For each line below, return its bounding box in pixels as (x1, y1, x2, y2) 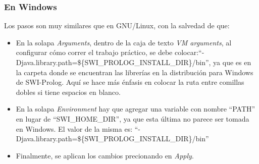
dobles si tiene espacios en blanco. (16, 86, 121, 97)
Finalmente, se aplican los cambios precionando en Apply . (16, 150, 194, 160)
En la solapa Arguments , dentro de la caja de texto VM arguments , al (16, 37, 232, 47)
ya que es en (213, 57, 251, 67)
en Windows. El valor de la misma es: (16, 123, 133, 134)
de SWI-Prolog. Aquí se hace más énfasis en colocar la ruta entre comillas (16, 77, 244, 87)
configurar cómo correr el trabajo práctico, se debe (16, 47, 173, 58)
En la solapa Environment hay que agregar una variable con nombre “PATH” (16, 103, 255, 114)
